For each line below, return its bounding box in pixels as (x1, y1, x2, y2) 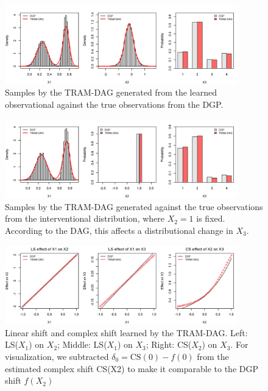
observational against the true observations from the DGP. (5, 97, 224, 110)
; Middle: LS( (57, 338, 107, 351)
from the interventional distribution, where (5, 212, 164, 225)
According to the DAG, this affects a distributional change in (5, 224, 233, 236)
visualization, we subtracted (5, 350, 109, 362)
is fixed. (196, 212, 225, 225)
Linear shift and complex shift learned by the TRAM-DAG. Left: (5, 326, 248, 339)
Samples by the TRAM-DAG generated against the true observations (5, 200, 263, 213)
